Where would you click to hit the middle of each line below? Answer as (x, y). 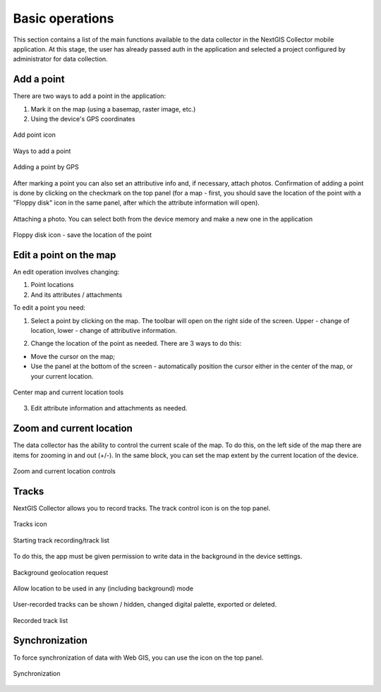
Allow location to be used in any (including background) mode (103, 588)
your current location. (62, 376)
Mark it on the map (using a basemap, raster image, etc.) (113, 109)
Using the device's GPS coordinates (83, 119)
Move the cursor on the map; (73, 356)
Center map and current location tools (68, 392)
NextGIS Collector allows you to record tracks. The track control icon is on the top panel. (142, 508)
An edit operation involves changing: (66, 272)
